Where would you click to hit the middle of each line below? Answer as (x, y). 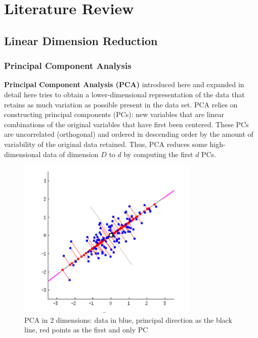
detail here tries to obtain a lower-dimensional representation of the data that (124, 94)
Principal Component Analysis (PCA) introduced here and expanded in (124, 84)
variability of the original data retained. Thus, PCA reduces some (106, 144)
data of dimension (71, 154)
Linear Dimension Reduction (81, 40)
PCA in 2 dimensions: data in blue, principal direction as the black (128, 320)
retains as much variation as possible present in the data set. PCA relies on (121, 104)
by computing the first (158, 154)
